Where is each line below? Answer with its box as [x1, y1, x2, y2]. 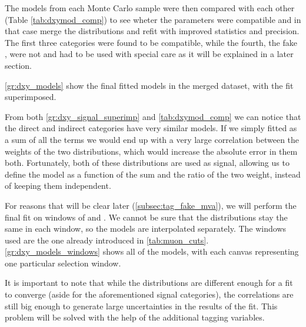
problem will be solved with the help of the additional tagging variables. [5, 311, 265, 323]
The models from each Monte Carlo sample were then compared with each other [5, 2, 295, 14]
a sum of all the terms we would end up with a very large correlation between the [5, 133, 300, 145]
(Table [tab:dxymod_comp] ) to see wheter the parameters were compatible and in [5, 13, 301, 25]
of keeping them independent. [5, 179, 111, 192]
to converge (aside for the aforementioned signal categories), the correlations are [5, 288, 294, 301]
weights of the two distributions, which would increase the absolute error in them [5, 145, 298, 157]
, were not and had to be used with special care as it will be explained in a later [5, 48, 294, 60]
